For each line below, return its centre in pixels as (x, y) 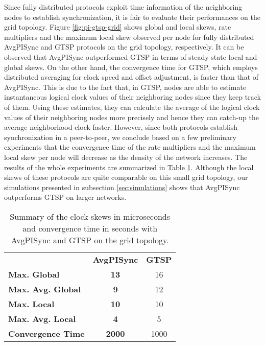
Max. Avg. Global (45, 289)
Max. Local (31, 304)
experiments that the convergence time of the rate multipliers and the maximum (130, 147)
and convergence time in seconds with (90, 228)
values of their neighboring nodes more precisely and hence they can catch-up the (131, 117)
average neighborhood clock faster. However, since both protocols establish (121, 127)
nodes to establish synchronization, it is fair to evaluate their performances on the (132, 17)
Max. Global (34, 274)
